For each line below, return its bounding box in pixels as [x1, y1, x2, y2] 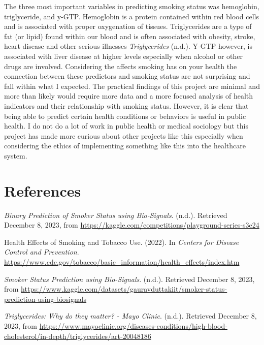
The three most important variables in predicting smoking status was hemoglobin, [4, 1, 259, 11]
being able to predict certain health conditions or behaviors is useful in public [4, 110, 246, 121]
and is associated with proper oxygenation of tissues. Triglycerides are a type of [4, 21, 252, 32]
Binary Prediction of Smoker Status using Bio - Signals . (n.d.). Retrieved [4, 209, 227, 220]
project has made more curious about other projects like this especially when [4, 130, 243, 141]
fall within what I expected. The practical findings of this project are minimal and [4, 80, 260, 91]
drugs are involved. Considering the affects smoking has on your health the [4, 60, 237, 71]
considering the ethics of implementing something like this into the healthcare [4, 140, 246, 151]
